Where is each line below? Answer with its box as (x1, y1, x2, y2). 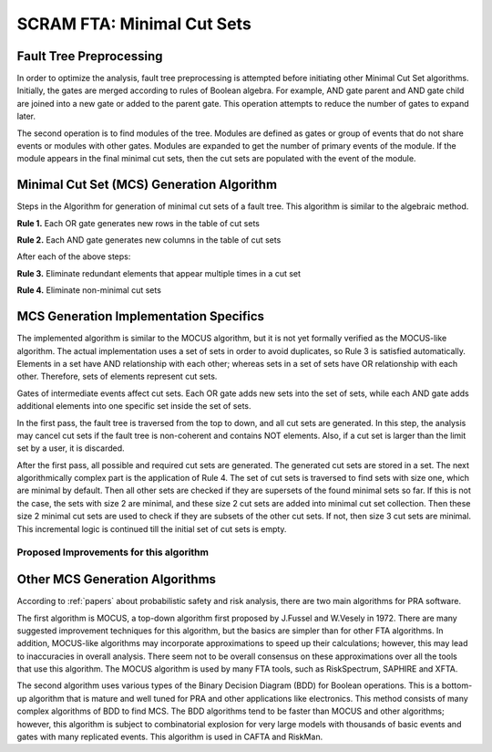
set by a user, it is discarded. (16, 443, 125, 454)
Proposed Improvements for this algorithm (16, 546, 210, 559)
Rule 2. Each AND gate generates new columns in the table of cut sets (16, 235, 282, 245)
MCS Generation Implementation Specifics (16, 308, 264, 324)
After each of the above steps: (16, 251, 131, 262)
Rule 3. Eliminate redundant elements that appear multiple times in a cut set (16, 267, 301, 278)
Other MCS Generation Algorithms (16, 571, 217, 588)
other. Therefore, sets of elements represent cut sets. (16, 371, 218, 382)
